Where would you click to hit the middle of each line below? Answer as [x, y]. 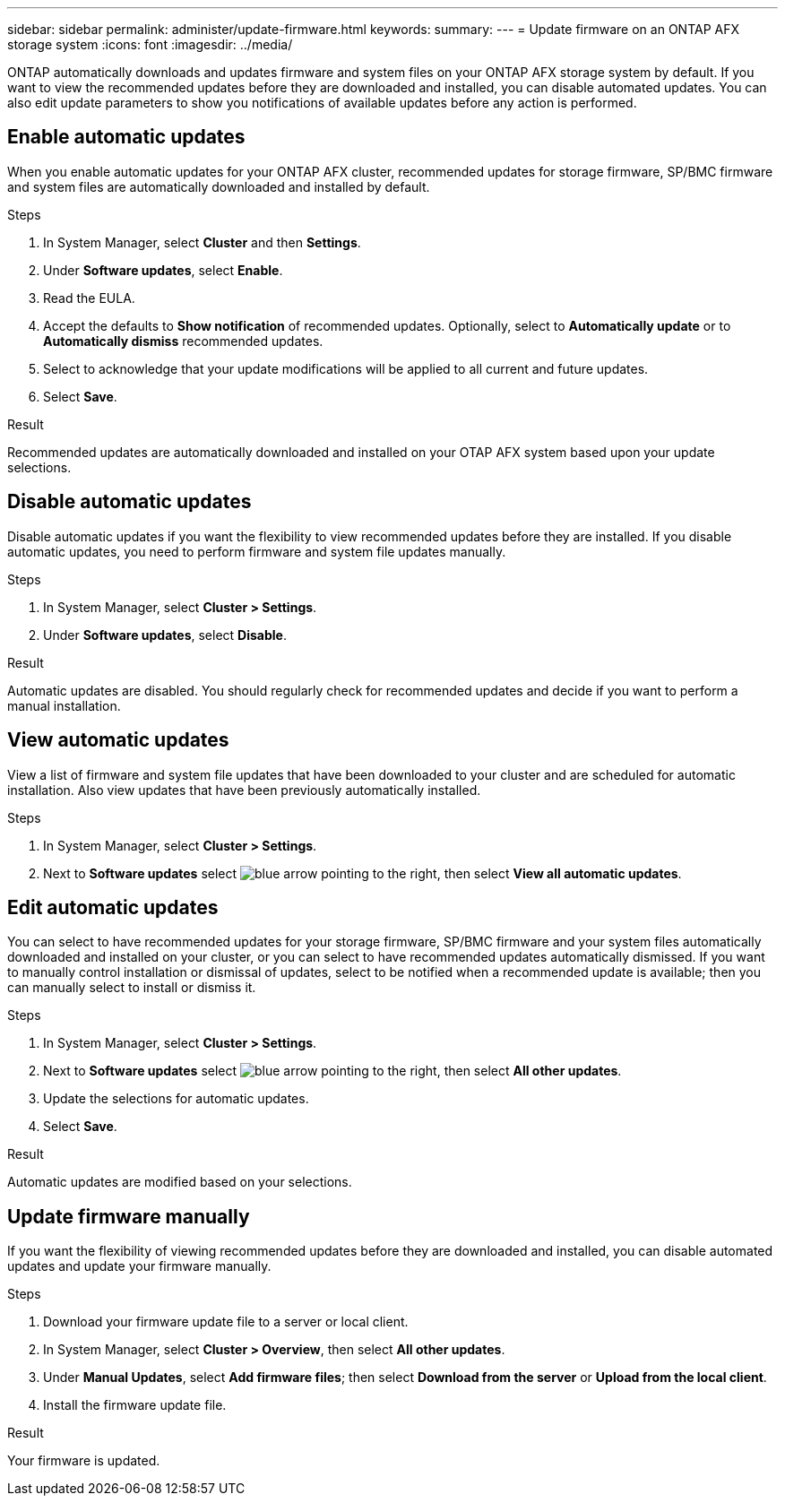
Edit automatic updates [113, 907]
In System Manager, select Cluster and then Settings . [202, 242]
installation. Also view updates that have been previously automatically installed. [244, 790]
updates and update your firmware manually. [139, 1266]
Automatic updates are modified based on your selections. [180, 1182]
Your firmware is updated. [84, 1461]
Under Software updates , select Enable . [163, 270]
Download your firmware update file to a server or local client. [226, 1322]
